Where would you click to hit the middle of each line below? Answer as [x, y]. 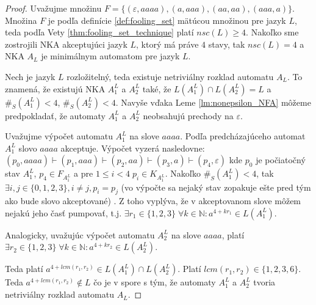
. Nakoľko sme [272, 32]
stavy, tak [227, 44]
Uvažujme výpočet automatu [59, 136]
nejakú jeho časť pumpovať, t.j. [63, 212]
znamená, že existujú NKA [55, 88]
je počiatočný [281, 160]
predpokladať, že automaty [55, 115]
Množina [21, 20]
